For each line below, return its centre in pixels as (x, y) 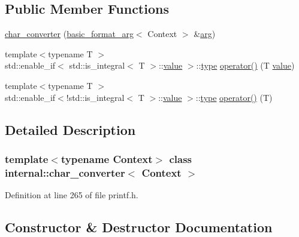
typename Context (107, 158)
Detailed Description (70, 129)
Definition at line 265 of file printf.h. (72, 195)
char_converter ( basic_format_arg (69, 34)
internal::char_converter (65, 172)
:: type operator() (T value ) (245, 65)
